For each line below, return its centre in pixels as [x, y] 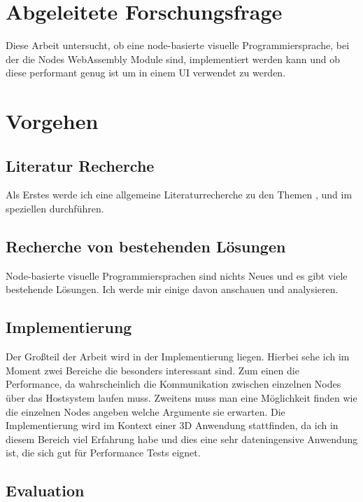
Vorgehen [52, 121]
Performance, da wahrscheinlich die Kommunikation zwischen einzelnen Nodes [173, 384]
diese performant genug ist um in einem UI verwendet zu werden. [146, 73]
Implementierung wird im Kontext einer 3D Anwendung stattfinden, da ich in [172, 425]
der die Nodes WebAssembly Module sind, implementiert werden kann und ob [173, 59]
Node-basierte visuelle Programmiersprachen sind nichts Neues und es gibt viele [177, 275]
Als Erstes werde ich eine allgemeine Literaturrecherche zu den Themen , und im [179, 195]
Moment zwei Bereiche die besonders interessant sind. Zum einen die [152, 370]
